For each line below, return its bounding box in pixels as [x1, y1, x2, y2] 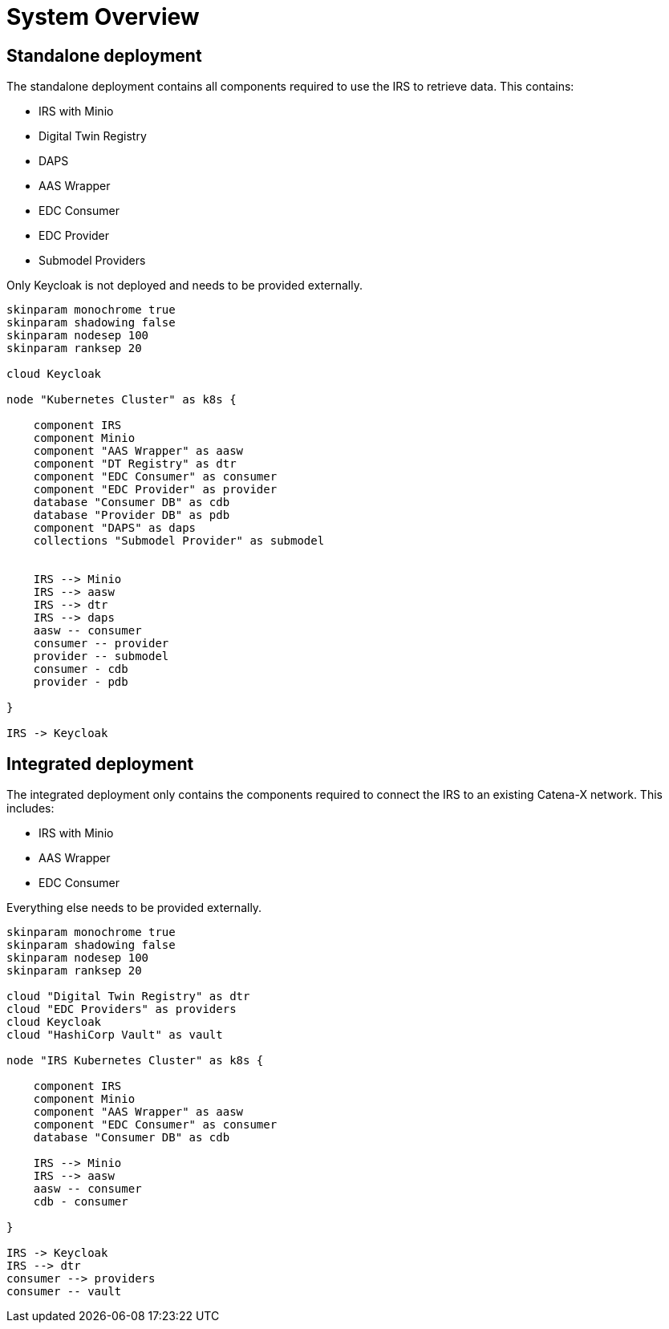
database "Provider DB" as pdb [33, 509, 230, 522]
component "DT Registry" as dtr [33, 457, 237, 471]
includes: [6, 801, 55, 816]
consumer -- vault [6, 1285, 122, 1299]
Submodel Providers [39, 253, 146, 268]
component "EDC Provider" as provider [33, 483, 278, 496]
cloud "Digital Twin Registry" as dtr [6, 990, 250, 1003]
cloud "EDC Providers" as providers [6, 1003, 237, 1016]
